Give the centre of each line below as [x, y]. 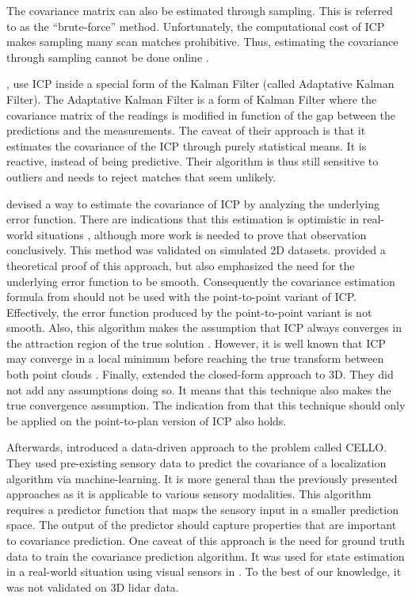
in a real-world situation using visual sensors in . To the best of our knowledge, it [204, 571]
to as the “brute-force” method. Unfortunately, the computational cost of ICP [196, 26]
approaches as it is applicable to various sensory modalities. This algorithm [189, 494]
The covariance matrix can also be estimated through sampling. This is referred [200, 10]
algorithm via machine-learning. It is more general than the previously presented [202, 478]
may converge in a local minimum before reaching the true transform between [195, 358]
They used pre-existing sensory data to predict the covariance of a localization [196, 463]
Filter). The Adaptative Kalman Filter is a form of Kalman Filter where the [192, 99]
